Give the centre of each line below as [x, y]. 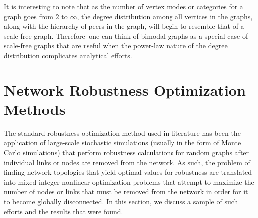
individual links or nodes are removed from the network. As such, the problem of [127, 162]
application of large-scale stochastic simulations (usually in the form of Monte [123, 143]
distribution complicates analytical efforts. [68, 55]
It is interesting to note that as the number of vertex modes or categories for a [124, 6]
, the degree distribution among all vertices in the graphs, [165, 16]
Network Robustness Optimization [125, 89]
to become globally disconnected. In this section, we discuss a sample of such [121, 201]
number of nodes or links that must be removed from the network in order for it [126, 191]
